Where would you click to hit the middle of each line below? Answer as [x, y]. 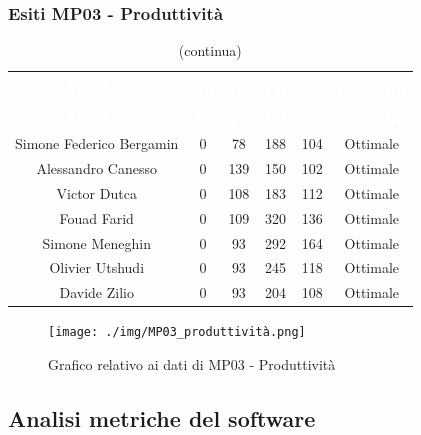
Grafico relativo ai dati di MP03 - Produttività [192, 364]
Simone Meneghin [96, 242]
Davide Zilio [96, 292]
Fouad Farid [96, 217]
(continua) [210, 50]
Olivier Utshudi [97, 267]
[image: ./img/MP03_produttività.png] [177, 332]
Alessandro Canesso [96, 168]
